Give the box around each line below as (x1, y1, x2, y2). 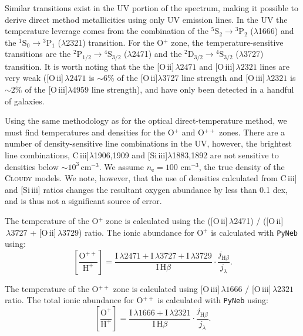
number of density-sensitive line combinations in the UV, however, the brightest (5, 137, 292, 150)
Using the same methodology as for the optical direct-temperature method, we (5, 114, 287, 127)
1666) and (258, 25, 294, 37)
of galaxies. (5, 94, 45, 107)
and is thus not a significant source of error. (5, 195, 162, 207)
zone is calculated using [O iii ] (113, 282, 220, 294)
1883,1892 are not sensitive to (172, 148, 279, 161)
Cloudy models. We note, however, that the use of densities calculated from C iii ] (5, 172, 297, 184)
